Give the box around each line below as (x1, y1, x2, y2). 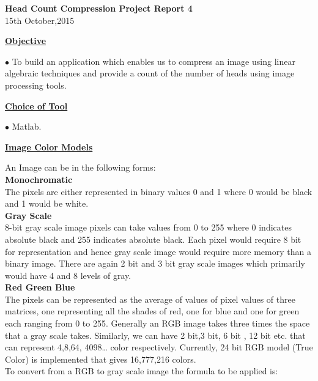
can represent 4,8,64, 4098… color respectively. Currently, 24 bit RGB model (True (5, 341, 313, 353)
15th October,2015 (5, 13, 75, 26)
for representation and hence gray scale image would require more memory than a (5, 245, 311, 257)
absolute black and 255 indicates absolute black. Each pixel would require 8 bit (5, 232, 301, 245)
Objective (5, 34, 46, 47)
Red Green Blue (5, 281, 75, 294)
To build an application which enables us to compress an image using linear (12, 54, 295, 67)
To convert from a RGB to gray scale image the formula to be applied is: (5, 364, 278, 377)
